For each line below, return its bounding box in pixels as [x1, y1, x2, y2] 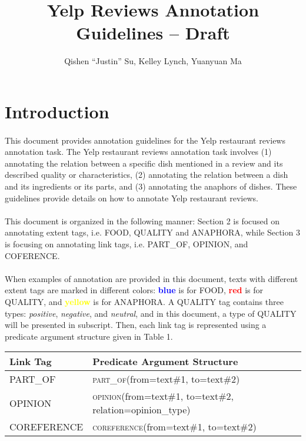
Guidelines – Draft [76, 21, 230, 45]
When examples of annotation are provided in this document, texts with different [5, 272, 298, 284]
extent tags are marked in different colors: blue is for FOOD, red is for [5, 284, 264, 296]
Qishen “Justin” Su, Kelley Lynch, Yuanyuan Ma [64, 55, 242, 67]
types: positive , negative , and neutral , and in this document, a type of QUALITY [5, 307, 297, 319]
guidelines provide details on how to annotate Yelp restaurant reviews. [5, 191, 258, 204]
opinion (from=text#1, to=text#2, [92, 389, 234, 403]
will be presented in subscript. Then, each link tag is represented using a [5, 319, 267, 331]
